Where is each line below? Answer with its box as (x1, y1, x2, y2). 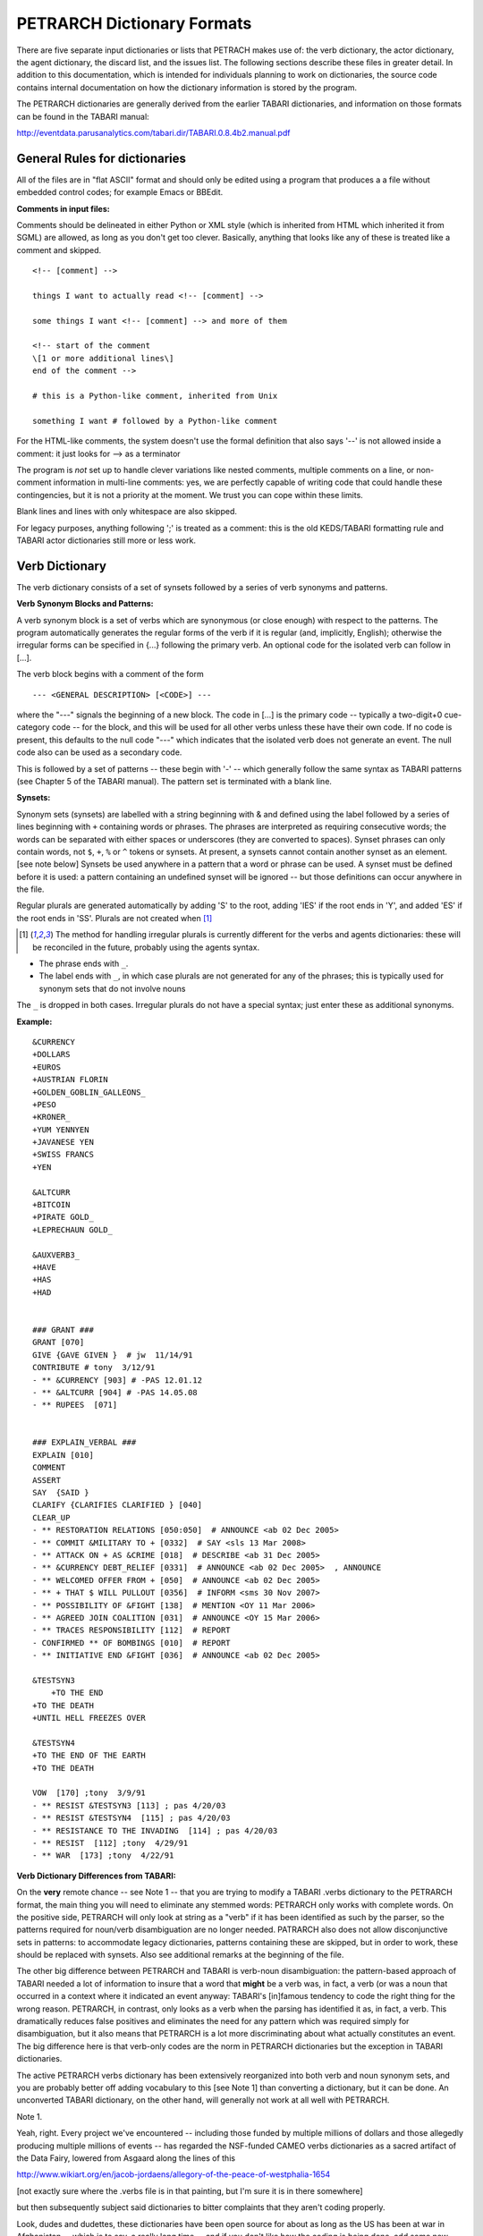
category (16, 722, 50, 733)
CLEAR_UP (32, 1512, 71, 1522)
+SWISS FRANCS (32, 1149, 94, 1160)
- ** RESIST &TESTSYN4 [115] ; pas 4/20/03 (32, 1813, 232, 1824)
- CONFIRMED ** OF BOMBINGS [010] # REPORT (32, 1638, 232, 1647)
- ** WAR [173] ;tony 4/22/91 (32, 1851, 174, 1860)
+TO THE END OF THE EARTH (32, 1750, 147, 1761)
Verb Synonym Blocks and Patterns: (16, 598, 154, 609)
